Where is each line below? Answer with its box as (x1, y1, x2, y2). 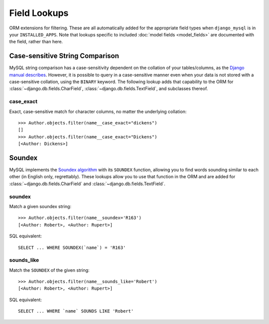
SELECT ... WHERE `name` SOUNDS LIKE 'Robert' (18, 309, 134, 314)
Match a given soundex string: (9, 203, 72, 209)
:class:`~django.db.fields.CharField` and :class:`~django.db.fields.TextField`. (9, 181, 165, 187)
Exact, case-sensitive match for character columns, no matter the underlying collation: (9, 108, 187, 114)
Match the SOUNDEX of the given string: (9, 267, 90, 273)
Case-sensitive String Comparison (9, 52, 120, 60)
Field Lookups (9, 7, 69, 18)
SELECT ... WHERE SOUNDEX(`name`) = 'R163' (18, 244, 126, 250)
